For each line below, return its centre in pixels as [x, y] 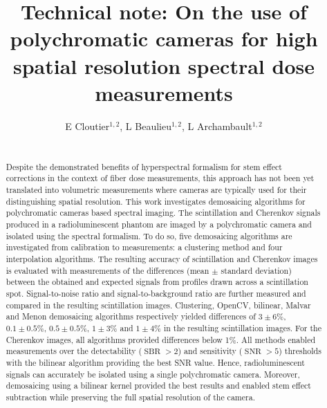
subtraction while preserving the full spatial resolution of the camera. [130, 397]
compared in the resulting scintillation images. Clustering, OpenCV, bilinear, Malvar [158, 305]
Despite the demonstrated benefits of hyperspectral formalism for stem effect [144, 166]
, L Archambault [217, 126]
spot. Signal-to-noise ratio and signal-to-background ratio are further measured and [156, 293]
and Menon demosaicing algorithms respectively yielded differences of [131, 316]
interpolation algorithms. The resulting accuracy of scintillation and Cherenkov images [162, 258]
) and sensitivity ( [210, 351]
